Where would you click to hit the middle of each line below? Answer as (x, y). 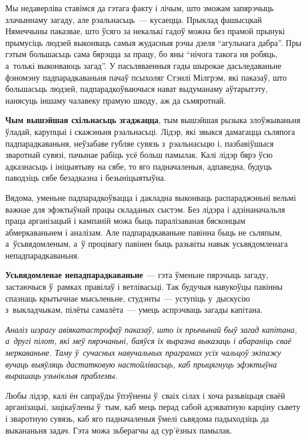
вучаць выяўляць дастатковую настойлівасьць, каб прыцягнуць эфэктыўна (141, 364)
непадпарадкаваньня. (42, 255)
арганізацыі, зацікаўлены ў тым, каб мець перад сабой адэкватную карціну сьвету (153, 407)
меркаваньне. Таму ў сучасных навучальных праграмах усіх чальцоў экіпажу (143, 353)
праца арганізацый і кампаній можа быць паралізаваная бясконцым (125, 221)
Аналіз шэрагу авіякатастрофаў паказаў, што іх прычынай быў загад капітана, (151, 329)
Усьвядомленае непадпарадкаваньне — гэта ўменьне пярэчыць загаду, (137, 275)
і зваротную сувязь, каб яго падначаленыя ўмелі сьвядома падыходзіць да (137, 418)
